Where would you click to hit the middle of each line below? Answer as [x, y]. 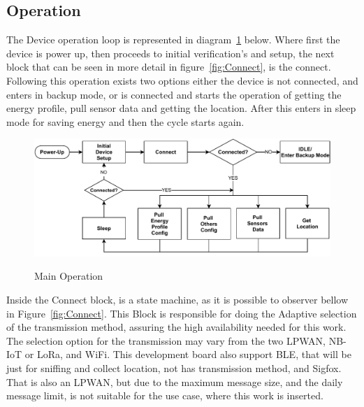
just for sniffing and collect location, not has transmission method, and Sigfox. [174, 368]
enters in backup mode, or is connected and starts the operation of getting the [174, 94]
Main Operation [69, 276]
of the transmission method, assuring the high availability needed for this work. [176, 327]
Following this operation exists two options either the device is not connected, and [182, 80]
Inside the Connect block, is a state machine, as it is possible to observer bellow [177, 300]
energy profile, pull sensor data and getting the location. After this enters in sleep [181, 108]
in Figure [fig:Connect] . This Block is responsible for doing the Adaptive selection [182, 313]
